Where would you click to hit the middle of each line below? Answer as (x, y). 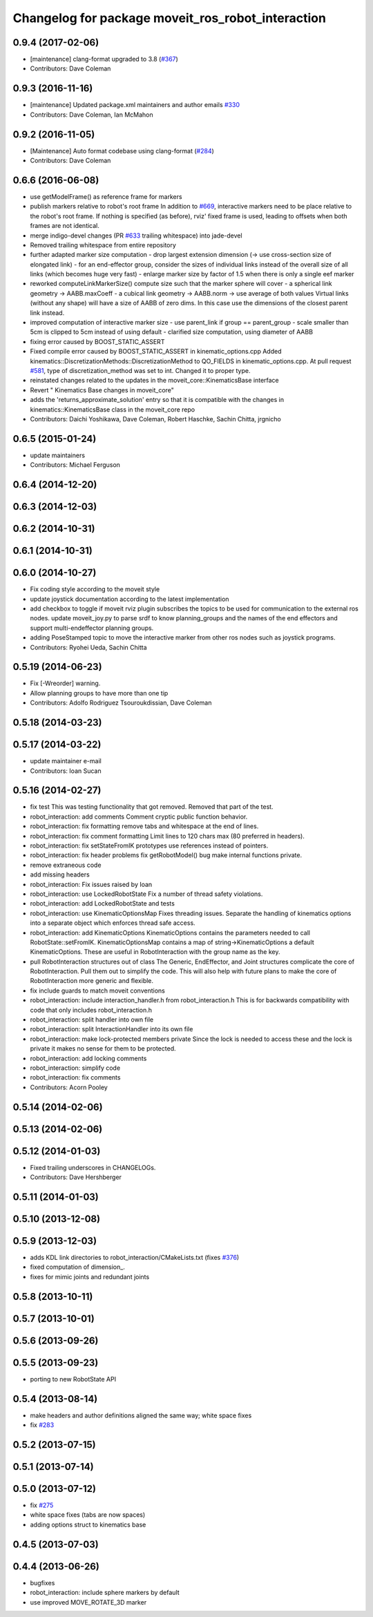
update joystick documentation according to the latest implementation (130, 599)
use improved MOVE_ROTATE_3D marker (88, 1602)
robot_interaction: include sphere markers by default (105, 1593)
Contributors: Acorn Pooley (69, 1087)
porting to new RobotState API (73, 1379)
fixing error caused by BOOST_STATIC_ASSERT (97, 341)
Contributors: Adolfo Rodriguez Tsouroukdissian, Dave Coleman (121, 703)
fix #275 (42, 1505)
